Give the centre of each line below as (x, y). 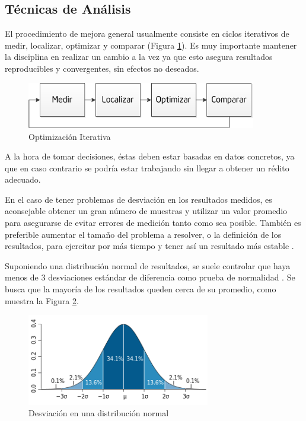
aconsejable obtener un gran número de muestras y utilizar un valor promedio (146, 211)
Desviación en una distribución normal (99, 413)
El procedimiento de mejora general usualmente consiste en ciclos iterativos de (147, 34)
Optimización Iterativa (70, 136)
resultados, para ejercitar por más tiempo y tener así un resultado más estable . (149, 246)
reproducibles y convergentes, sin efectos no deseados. (102, 68)
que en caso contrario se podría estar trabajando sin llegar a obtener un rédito (147, 168)
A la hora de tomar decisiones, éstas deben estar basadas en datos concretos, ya (150, 156)
